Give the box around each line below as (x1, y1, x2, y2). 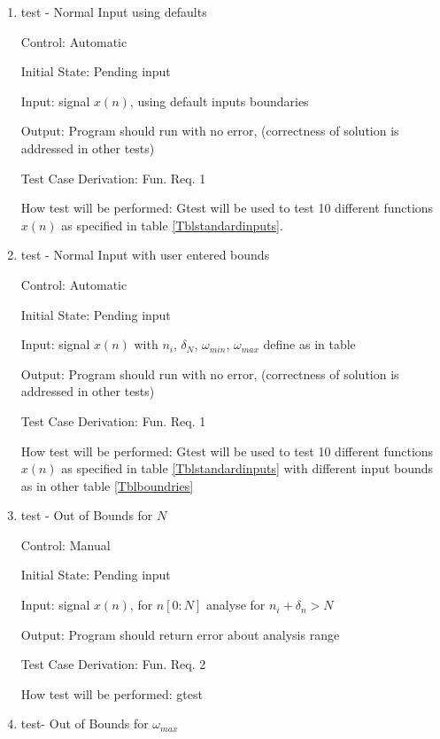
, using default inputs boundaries (129, 91, 309, 110)
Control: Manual (20, 535, 111, 554)
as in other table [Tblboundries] (20, 476, 194, 494)
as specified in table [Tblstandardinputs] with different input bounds (61, 459, 434, 478)
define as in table (263, 335, 356, 354)
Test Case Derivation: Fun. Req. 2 (20, 655, 206, 673)
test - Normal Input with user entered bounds (20, 245, 270, 264)
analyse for (206, 595, 266, 614)
